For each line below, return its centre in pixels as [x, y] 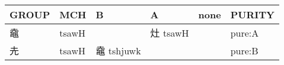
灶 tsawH [170, 33]
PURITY [252, 14]
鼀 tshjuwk [118, 51]
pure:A [245, 32]
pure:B [244, 50]
